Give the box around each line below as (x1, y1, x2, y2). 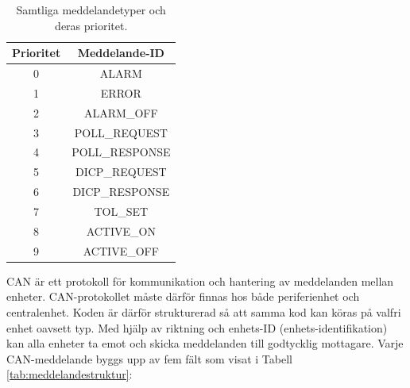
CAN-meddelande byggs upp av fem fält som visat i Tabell (6, 350, 292, 367)
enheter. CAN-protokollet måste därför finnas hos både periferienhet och (6, 288, 360, 305)
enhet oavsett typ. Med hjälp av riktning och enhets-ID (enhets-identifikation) (6, 319, 388, 336)
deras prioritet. (55, 17, 128, 33)
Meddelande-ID (77, 44, 164, 61)
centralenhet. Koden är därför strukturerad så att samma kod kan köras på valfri (6, 303, 401, 320)
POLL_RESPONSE (72, 144, 171, 160)
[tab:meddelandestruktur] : (6, 366, 133, 382)
